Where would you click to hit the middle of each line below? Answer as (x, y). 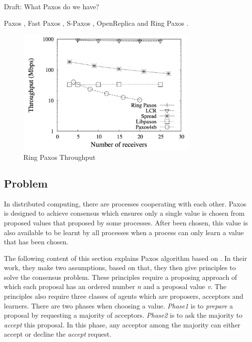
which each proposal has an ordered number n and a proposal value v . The (115, 286)
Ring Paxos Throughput (60, 157)
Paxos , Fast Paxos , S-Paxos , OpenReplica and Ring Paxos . (96, 23)
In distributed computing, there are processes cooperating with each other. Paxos (125, 203)
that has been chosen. (36, 242)
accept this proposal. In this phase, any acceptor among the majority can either (122, 324)
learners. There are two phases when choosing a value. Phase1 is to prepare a (118, 305)
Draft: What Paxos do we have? (52, 6)
